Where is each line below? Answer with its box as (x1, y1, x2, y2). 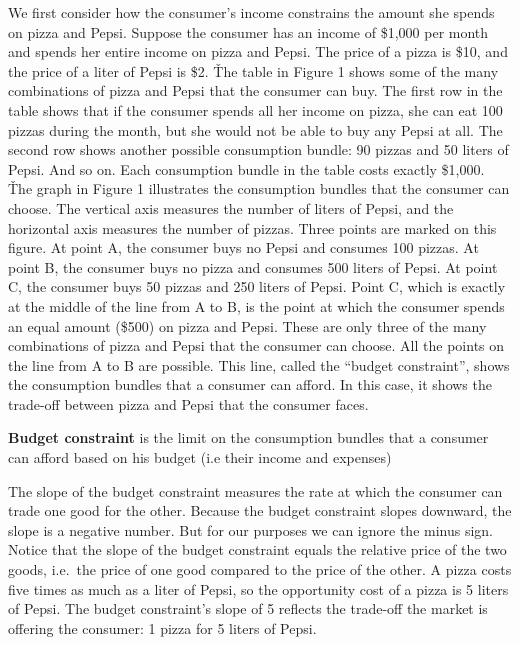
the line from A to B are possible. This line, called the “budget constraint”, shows (8, 354, 510, 375)
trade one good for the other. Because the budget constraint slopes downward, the (8, 500, 512, 521)
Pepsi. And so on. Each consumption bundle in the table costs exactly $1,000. (8, 158, 485, 179)
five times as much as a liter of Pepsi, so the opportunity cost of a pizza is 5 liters (8, 578, 509, 599)
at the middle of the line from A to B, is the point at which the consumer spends (8, 295, 505, 316)
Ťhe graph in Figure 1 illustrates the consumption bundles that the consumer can (8, 178, 510, 199)
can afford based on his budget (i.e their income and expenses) (8, 447, 392, 468)
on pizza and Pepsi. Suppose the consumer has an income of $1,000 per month (8, 21, 489, 42)
